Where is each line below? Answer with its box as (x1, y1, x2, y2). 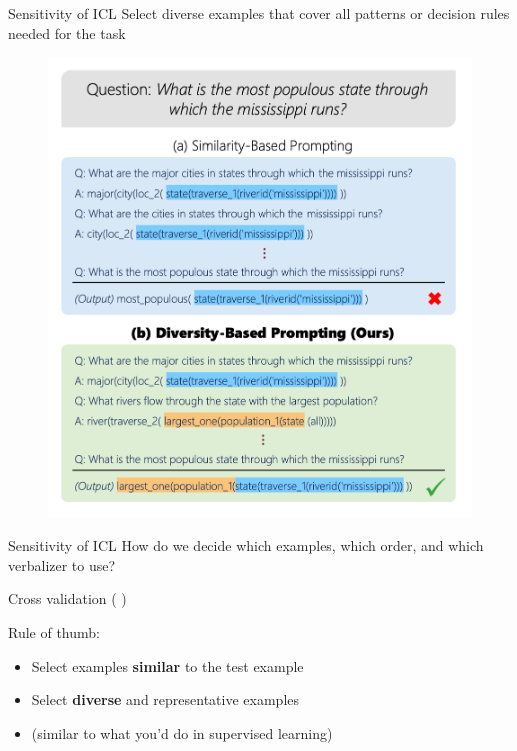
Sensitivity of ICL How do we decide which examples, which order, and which (8, 535, 484, 556)
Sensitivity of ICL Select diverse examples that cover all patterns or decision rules (8, 3, 510, 23)
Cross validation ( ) (8, 588, 127, 609)
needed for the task (8, 22, 126, 43)
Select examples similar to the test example (31, 655, 304, 676)
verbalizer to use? (8, 554, 116, 575)
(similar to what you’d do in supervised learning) (31, 722, 333, 743)
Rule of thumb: (8, 621, 100, 642)
